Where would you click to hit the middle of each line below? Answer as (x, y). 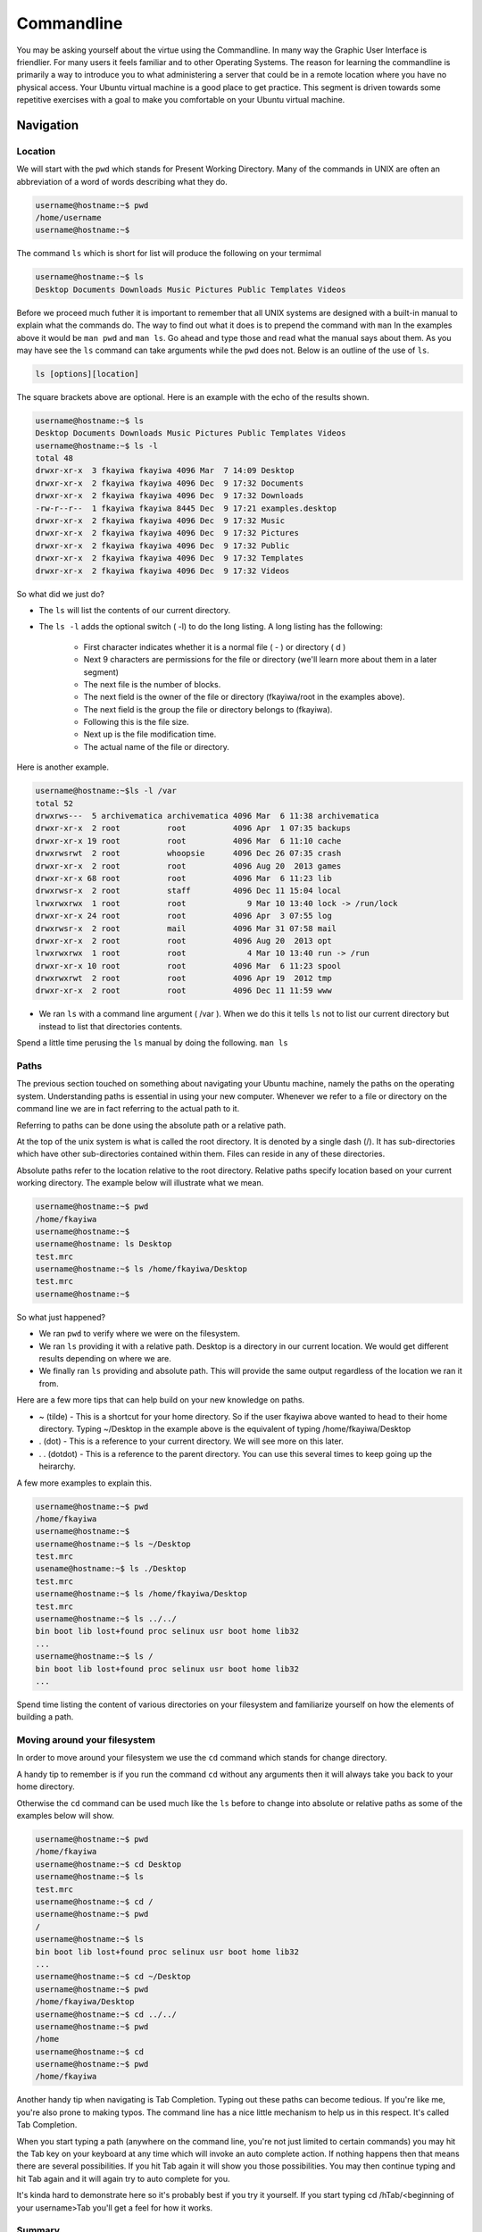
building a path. (45, 1717)
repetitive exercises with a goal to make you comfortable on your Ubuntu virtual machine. (181, 100)
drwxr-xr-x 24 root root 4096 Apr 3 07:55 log (183, 916)
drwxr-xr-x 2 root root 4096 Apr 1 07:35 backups (193, 829)
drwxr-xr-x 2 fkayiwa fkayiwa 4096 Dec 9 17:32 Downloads (170, 496)
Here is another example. (62, 767)
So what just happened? (61, 1317)
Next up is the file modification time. (150, 734)
